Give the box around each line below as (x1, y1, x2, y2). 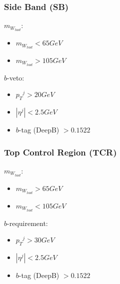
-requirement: (7, 217, 48, 228)
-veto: (7, 72, 24, 82)
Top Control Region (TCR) (4, 145, 117, 158)
